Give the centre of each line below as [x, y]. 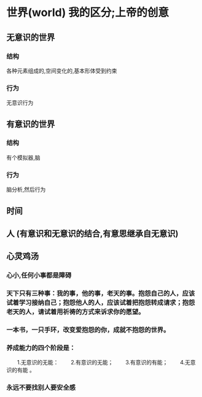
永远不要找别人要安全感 [41, 388]
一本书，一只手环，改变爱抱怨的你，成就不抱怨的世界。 [88, 330]
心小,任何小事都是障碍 [39, 275]
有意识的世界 [31, 124]
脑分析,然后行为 [26, 190]
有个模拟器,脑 [24, 157]
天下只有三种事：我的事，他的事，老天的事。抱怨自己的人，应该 [101, 294]
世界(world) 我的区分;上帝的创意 [88, 13]
